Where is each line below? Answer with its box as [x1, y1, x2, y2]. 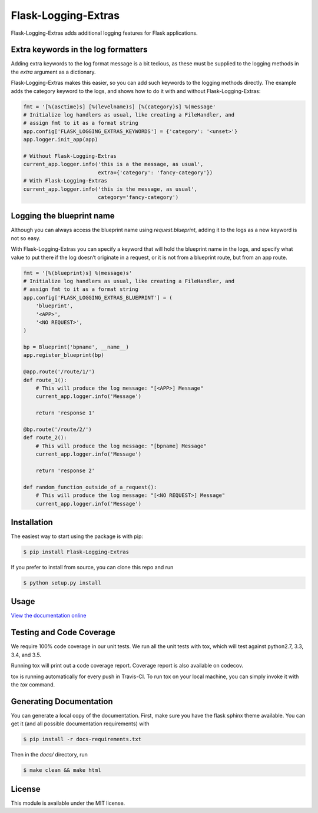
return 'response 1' [35, 410, 95, 416]
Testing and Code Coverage [11, 628, 115, 638]
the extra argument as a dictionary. [11, 68, 97, 75]
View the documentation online [11, 612, 87, 619]
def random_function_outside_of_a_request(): [23, 483, 157, 490]
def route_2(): [23, 434, 67, 441]
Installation [11, 517, 53, 527]
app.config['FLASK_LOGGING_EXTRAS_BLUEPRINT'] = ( [23, 294, 173, 301]
